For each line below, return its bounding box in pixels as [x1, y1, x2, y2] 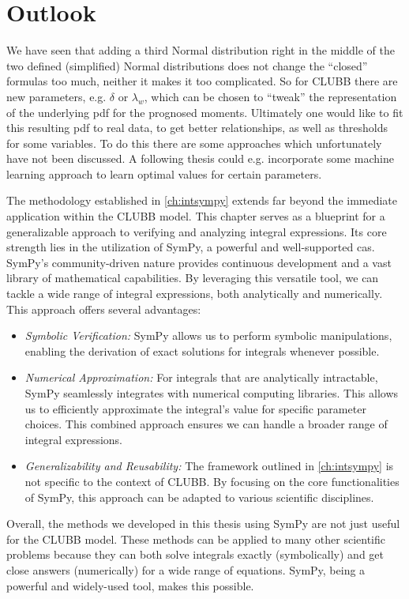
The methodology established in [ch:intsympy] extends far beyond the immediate [6, 192, 398, 209]
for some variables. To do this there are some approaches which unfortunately [6, 134, 382, 151]
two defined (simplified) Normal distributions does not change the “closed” [6, 57, 368, 73]
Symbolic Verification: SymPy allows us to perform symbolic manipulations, [24, 327, 392, 344]
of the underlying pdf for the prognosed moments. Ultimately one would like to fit [6, 104, 403, 120]
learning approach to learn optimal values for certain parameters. [6, 165, 322, 182]
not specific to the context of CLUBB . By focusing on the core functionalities [24, 473, 400, 489]
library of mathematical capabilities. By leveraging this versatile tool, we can [6, 269, 379, 286]
